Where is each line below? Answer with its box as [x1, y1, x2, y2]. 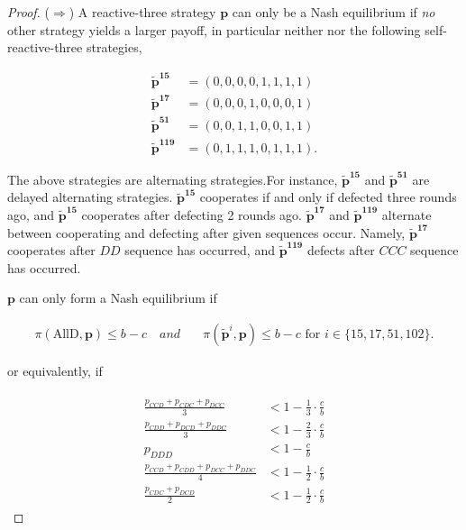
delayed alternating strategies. [7, 187, 173, 206]
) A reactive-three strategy [69, 3, 216, 21]
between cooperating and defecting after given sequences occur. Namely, [7, 223, 406, 242]
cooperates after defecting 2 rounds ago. [81, 205, 302, 224]
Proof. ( [7, 3, 50, 21]
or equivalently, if [7, 361, 103, 379]
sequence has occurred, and [124, 241, 275, 260]
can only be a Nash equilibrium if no [232, 3, 435, 21]
